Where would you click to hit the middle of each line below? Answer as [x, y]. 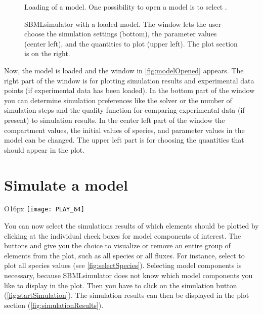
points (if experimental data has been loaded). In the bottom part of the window [129, 90]
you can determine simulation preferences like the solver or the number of [118, 100]
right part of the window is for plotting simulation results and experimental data [129, 80]
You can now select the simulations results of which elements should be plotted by [131, 226]
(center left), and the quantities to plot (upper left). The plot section [131, 43]
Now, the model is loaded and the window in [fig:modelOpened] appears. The [124, 70]
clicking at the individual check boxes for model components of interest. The [123, 235]
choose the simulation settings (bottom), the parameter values [121, 34]
